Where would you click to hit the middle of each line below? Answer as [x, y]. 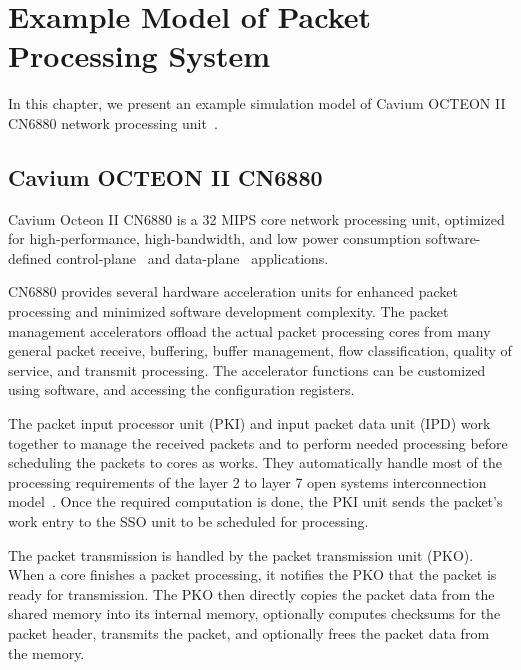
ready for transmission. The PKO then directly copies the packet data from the [251, 593]
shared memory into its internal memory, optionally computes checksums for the [254, 613]
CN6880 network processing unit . [113, 122]
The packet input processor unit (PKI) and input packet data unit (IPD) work [249, 423]
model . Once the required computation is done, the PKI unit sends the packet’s [255, 501]
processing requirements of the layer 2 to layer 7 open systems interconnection [247, 481]
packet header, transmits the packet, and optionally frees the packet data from [249, 632]
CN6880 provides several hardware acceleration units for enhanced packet [233, 291]
